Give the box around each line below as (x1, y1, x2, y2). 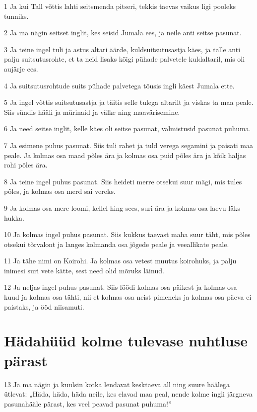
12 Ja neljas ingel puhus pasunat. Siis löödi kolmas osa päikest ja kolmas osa (4, 282, 237, 292)
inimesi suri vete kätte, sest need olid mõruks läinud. (4, 265, 164, 275)
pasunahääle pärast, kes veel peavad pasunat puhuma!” (4, 398, 172, 409)
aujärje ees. (4, 63, 38, 74)
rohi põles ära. (4, 160, 48, 170)
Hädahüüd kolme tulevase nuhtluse (4, 330, 248, 351)
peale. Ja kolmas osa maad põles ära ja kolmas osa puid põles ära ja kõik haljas (4, 150, 246, 160)
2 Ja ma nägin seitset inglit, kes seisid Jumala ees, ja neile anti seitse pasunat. (4, 27, 242, 38)
